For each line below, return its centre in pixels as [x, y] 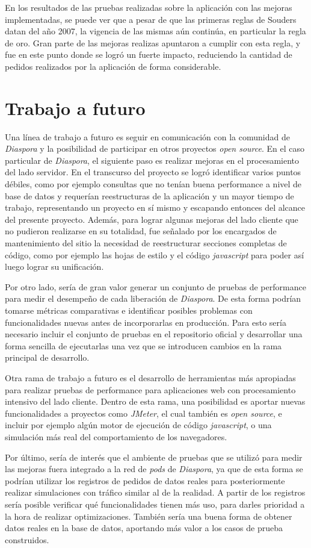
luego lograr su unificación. [54, 266]
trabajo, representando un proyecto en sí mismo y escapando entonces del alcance [155, 207]
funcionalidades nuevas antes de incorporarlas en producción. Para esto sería [146, 322]
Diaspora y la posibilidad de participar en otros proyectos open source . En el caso [155, 148]
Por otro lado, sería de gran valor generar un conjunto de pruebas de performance [155, 286]
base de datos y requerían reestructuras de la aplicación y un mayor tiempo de [149, 195]
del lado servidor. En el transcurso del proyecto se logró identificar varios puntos [153, 172]
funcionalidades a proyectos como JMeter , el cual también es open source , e [143, 413]
